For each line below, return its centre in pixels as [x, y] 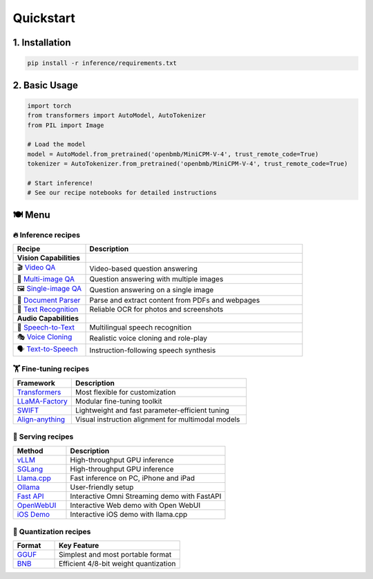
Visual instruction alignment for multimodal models [157, 419]
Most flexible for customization [125, 392]
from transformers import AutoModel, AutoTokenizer [117, 115]
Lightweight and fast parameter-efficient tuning [152, 410]
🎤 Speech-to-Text [46, 328]
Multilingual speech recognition [141, 328]
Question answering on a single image [152, 289]
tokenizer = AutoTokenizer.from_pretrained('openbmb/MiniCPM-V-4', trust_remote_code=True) [188, 164]
